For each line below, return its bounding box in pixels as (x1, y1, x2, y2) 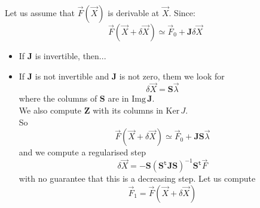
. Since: (169, 7, 195, 19)
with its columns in (93, 104, 163, 116)
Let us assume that (5, 7, 75, 19)
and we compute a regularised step (19, 146, 146, 158)
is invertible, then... (35, 50, 106, 62)
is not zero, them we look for (119, 69, 225, 82)
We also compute (19, 104, 82, 116)
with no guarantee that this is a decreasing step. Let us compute (19, 172, 256, 185)
